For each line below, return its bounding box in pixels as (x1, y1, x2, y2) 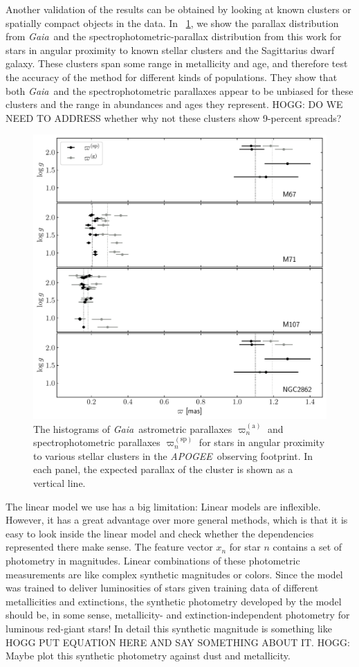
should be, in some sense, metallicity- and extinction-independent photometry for (6, 607, 350, 622)
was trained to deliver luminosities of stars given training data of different (6, 580, 319, 595)
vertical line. (33, 476, 86, 490)
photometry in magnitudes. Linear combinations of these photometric (6, 553, 300, 568)
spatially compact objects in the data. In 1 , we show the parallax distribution (6, 15, 339, 30)
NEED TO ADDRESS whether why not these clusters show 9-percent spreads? (6, 110, 342, 125)
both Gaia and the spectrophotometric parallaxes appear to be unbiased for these (6, 83, 353, 98)
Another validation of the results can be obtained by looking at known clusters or (6, 2, 351, 16)
